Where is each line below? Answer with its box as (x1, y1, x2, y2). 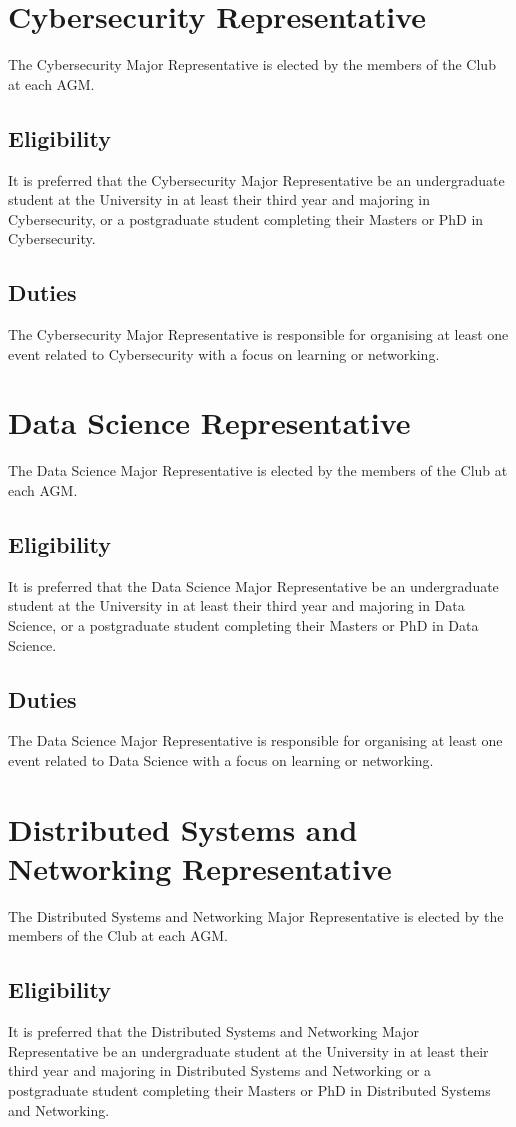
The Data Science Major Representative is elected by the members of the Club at (8, 460, 508, 481)
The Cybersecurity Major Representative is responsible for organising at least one (8, 324, 509, 345)
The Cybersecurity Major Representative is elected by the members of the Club (8, 54, 496, 75)
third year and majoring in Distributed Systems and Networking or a (8, 1060, 432, 1081)
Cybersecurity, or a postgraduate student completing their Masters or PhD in (8, 208, 484, 229)
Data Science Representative (8, 402, 411, 443)
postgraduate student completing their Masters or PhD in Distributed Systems (8, 1080, 491, 1101)
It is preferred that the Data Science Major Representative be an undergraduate (8, 575, 499, 596)
